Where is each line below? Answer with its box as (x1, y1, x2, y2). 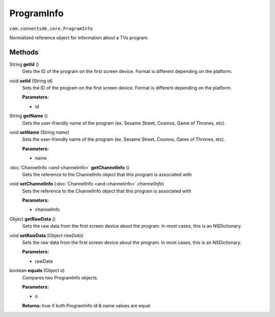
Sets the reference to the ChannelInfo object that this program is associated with (22, 188, 191, 194)
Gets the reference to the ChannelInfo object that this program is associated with (22, 171, 192, 177)
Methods (9, 48, 39, 56)
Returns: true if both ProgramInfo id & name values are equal (22, 302, 150, 308)
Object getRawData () (9, 216, 56, 222)
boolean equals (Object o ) (9, 267, 65, 274)
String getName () (9, 113, 48, 119)
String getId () (9, 61, 39, 67)
